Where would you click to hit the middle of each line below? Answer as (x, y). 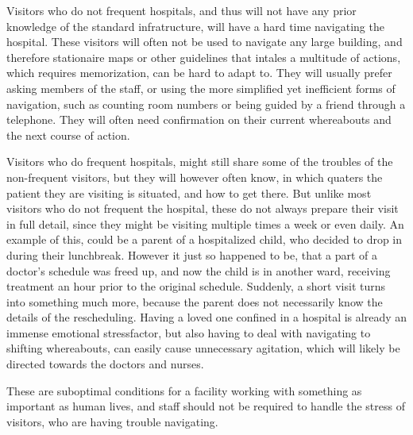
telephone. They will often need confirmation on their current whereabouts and (199, 119)
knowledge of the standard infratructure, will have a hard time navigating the (195, 26)
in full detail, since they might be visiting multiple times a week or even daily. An (205, 223)
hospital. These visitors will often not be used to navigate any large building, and (205, 42)
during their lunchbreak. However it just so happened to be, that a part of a (192, 254)
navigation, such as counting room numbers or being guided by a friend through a (206, 104)
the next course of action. (68, 135)
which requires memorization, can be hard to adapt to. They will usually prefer (199, 73)
